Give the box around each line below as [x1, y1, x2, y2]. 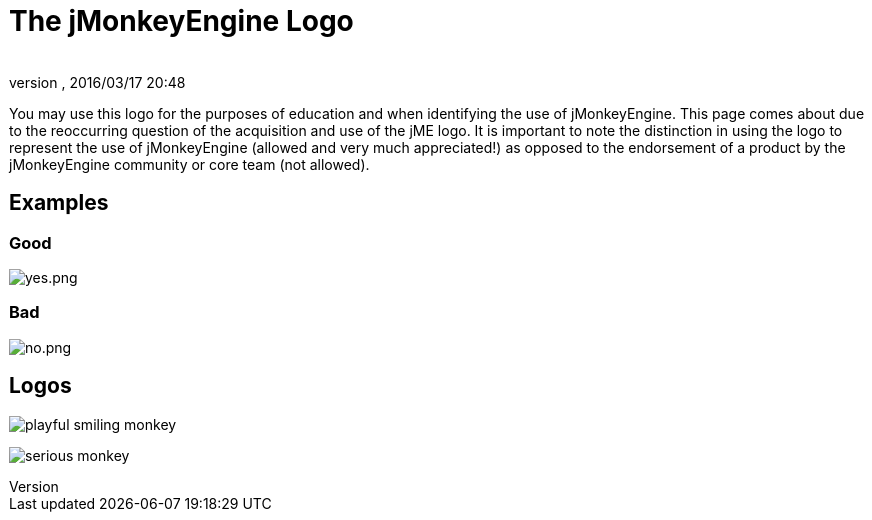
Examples [9, 190, 109, 216]
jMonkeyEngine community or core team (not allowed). [9, 155, 370, 173]
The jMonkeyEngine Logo [9, 4, 354, 38]
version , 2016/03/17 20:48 [9, 73, 186, 91]
